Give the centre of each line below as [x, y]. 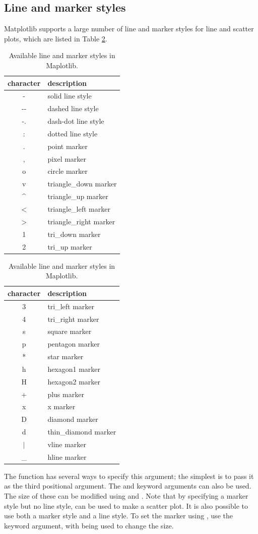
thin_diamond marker [82, 432]
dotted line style [73, 133]
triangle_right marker [81, 221]
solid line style [70, 96]
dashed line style [73, 108]
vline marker [67, 444]
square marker [70, 331]
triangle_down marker [82, 184]
